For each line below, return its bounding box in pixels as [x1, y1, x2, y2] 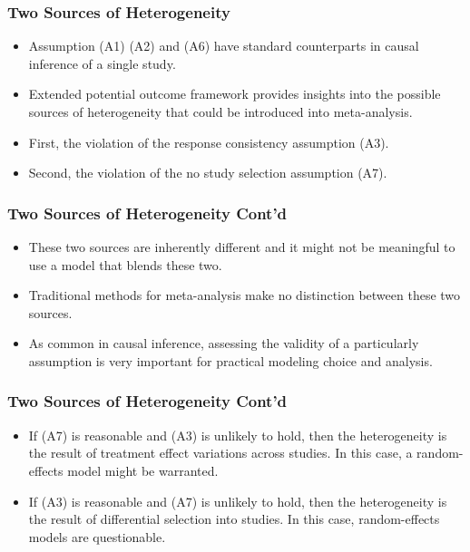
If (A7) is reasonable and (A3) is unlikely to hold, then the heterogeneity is [28, 425, 447, 444]
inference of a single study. [28, 53, 176, 73]
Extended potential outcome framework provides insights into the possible [28, 84, 441, 103]
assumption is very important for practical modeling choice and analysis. [28, 351, 433, 370]
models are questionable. [28, 527, 166, 546]
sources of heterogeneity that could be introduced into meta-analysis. [28, 102, 413, 121]
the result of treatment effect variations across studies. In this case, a [28, 443, 413, 462]
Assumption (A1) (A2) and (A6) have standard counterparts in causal [28, 36, 419, 55]
